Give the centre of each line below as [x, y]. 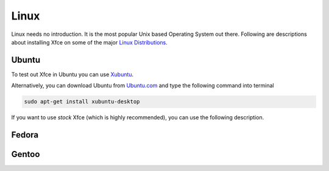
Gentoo [26, 154]
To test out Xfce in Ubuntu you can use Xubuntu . [73, 74]
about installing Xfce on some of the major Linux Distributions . [89, 42]
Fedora [25, 135]
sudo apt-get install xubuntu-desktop [82, 102]
